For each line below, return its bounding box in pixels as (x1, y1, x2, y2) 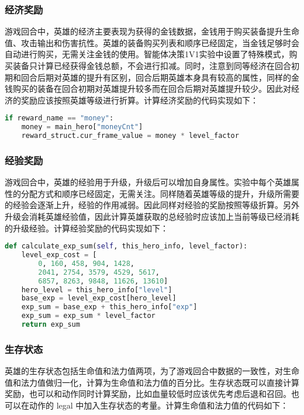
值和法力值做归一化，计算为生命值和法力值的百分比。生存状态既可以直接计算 (5, 376, 299, 388)
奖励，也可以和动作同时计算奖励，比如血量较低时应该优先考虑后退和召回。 (5, 388, 291, 400)
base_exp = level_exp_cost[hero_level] (21, 294, 177, 303)
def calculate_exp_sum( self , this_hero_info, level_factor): (5, 242, 248, 251)
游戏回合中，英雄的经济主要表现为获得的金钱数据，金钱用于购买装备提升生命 (5, 25, 299, 37)
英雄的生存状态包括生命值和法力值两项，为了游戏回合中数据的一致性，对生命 (5, 365, 299, 377)
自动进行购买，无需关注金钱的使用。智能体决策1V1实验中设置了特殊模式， (5, 48, 289, 60)
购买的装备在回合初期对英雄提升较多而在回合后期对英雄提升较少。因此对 (12, 82, 291, 95)
